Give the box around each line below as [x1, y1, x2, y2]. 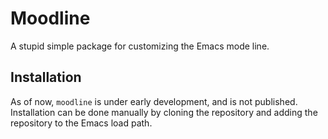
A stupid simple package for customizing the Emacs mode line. [10, 40, 270, 52]
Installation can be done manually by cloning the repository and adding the [10, 106, 318, 118]
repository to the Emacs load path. [10, 117, 153, 129]
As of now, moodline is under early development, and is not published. [10, 95, 298, 107]
